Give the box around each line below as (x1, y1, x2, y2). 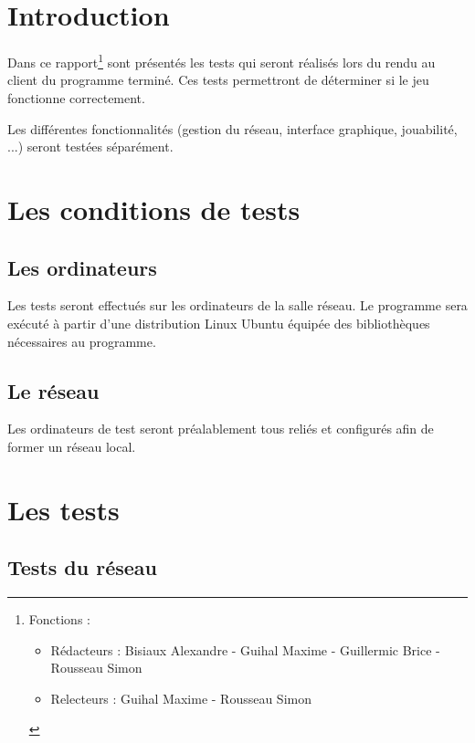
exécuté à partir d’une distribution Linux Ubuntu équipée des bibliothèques (7, 313, 430, 332)
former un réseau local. (7, 436, 136, 455)
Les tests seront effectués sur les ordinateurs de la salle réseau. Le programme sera (7, 296, 468, 315)
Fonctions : (28, 610, 90, 629)
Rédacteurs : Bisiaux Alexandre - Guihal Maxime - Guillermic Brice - (50, 640, 440, 659)
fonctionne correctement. (7, 88, 145, 107)
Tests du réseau (7, 553, 158, 581)
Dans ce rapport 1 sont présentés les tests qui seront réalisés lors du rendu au (7, 50, 436, 71)
